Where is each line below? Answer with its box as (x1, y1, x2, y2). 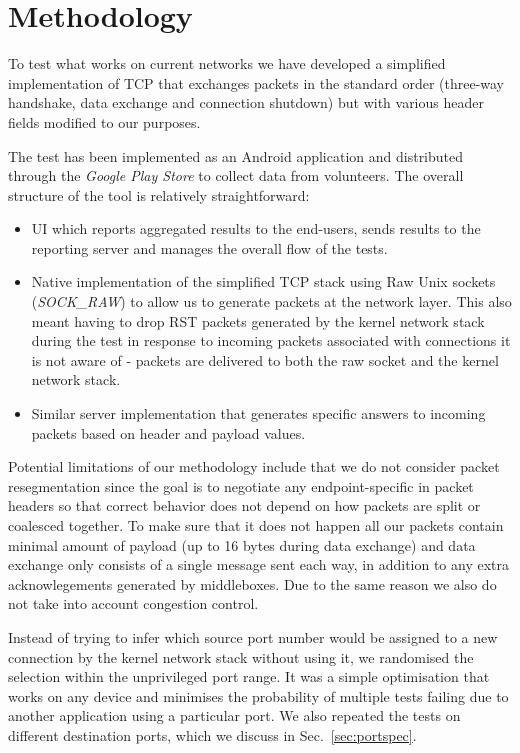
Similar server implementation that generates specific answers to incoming (31, 403, 486, 424)
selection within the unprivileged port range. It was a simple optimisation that (8, 666, 490, 687)
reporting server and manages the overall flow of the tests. (31, 237, 388, 258)
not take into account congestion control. (8, 593, 259, 614)
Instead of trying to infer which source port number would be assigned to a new (8, 626, 498, 647)
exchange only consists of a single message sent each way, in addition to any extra (8, 554, 510, 575)
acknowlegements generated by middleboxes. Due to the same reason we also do (8, 573, 497, 594)
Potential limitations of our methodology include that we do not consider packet (8, 456, 500, 477)
